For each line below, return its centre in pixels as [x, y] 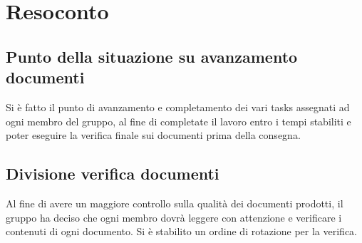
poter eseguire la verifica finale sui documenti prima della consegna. [153, 135]
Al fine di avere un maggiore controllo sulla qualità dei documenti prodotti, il [175, 203]
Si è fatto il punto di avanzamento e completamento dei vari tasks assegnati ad [178, 107]
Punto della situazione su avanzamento [152, 56]
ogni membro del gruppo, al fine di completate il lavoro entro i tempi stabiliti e [179, 121]
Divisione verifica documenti [113, 174]
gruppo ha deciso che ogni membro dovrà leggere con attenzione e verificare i [174, 217]
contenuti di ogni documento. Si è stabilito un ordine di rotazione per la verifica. [181, 231]
